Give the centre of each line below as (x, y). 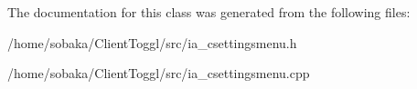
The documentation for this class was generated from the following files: (209, 12)
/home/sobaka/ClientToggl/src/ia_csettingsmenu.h (152, 42)
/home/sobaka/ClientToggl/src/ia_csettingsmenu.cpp (159, 73)
